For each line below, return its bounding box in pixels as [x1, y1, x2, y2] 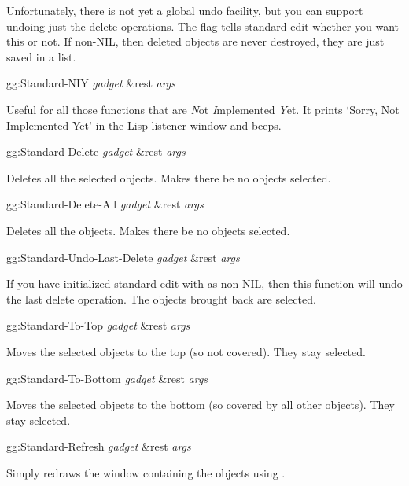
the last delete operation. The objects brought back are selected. [6, 290, 316, 307]
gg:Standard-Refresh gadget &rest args [6, 438, 191, 455]
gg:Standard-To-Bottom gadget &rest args [6, 370, 208, 386]
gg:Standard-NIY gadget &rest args [6, 75, 176, 91]
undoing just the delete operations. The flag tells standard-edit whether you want [6, 17, 399, 34]
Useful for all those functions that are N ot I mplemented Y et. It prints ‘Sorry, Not [6, 101, 400, 117]
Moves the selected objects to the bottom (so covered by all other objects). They [6, 396, 395, 413]
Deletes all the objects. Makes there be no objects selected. [6, 222, 290, 238]
